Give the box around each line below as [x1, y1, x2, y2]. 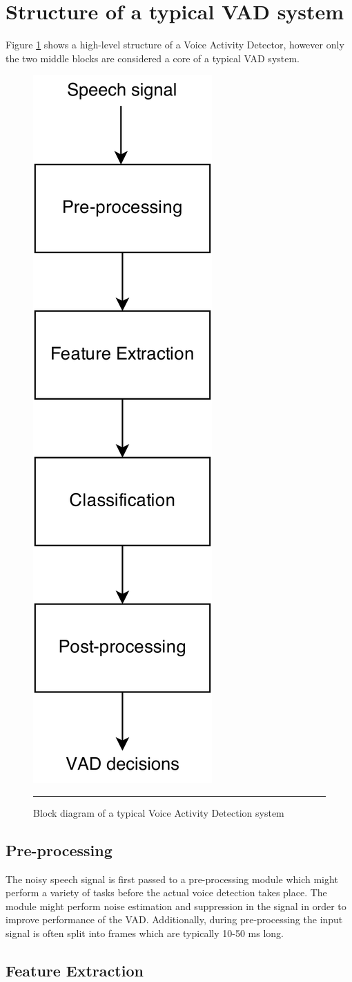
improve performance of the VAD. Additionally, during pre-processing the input [6, 912, 343, 927]
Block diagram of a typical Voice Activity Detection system [33, 805, 284, 819]
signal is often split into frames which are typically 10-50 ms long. [6, 926, 284, 941]
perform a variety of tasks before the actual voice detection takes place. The [6, 885, 327, 900]
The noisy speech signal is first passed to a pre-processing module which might [6, 871, 338, 886]
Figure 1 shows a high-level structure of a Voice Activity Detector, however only [6, 37, 344, 52]
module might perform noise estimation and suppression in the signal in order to [6, 898, 346, 913]
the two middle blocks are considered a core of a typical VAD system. [6, 50, 300, 65]
